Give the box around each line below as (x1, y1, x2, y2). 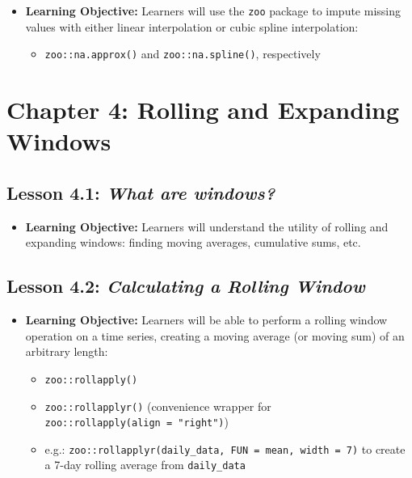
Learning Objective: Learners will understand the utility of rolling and (25, 218, 389, 235)
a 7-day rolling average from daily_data (44, 456, 246, 473)
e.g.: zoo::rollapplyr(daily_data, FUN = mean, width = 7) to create (44, 440, 406, 457)
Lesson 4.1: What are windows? (6, 180, 275, 205)
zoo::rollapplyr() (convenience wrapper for (44, 397, 271, 414)
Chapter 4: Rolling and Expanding (6, 93, 400, 126)
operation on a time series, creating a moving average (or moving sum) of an (25, 327, 405, 344)
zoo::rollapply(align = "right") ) (44, 413, 229, 430)
